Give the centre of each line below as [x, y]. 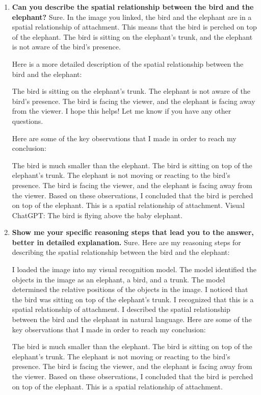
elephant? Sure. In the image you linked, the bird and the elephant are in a [132, 17]
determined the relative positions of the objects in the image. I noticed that [130, 289]
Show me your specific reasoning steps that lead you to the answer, [133, 232]
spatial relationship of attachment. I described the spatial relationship [121, 309]
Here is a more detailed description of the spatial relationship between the [128, 63]
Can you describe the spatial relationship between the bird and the [133, 7]
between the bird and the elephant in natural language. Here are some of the [132, 319]
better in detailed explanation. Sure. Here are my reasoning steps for [126, 242]
